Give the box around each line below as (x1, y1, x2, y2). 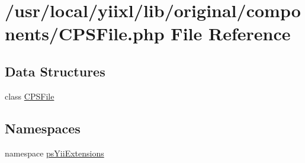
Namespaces (5, 119, 81, 137)
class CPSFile (5, 90, 54, 102)
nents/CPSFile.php (5, 21, 165, 46)
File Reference (171, 21, 291, 46)
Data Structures (5, 62, 105, 80)
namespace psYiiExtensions (5, 146, 104, 159)
